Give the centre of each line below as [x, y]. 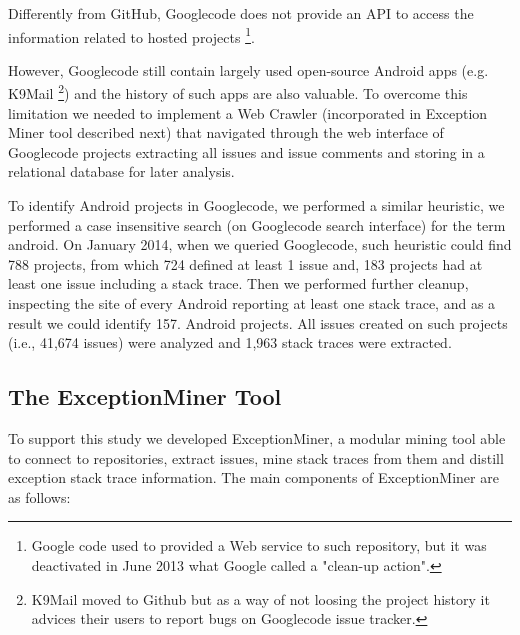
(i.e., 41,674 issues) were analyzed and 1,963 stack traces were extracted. [230, 342]
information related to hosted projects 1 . [131, 35]
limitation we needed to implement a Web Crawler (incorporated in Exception [248, 112]
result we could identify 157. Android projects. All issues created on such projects [258, 322]
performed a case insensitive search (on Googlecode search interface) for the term [257, 224]
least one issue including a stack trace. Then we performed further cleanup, [238, 283]
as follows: [39, 496]
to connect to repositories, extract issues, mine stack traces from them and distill [256, 457]
